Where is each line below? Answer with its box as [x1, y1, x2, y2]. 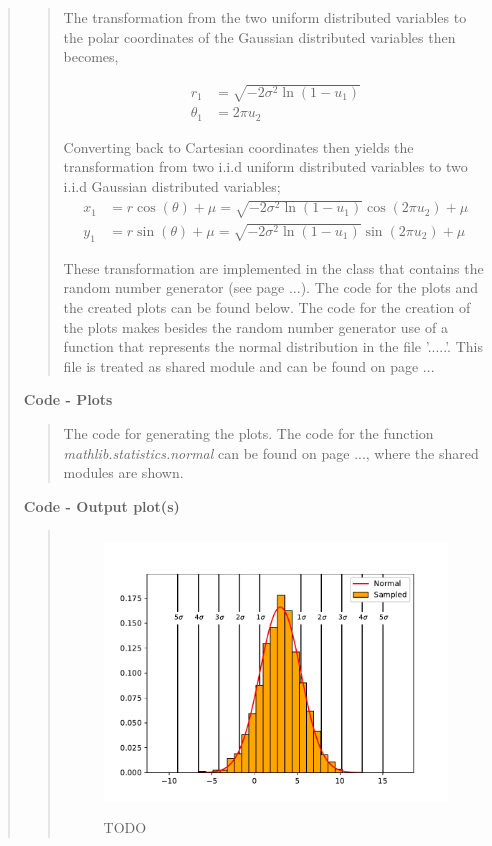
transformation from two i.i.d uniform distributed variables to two [63, 156, 468, 177]
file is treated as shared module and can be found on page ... [63, 355, 435, 376]
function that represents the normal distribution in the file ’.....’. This [63, 336, 483, 357]
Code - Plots [23, 389, 113, 410]
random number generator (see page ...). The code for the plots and [63, 277, 479, 298]
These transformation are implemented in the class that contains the [63, 257, 484, 278]
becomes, [63, 46, 119, 67]
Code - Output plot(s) [23, 495, 180, 516]
